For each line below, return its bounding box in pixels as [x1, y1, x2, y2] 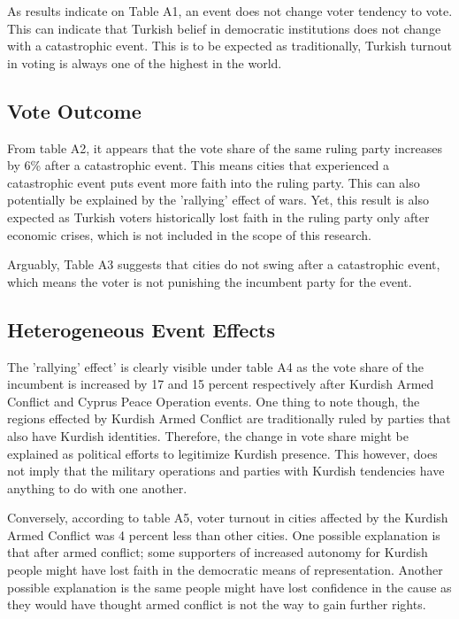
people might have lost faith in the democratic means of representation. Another [7, 561, 443, 579]
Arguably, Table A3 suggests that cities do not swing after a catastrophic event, [7, 255, 440, 274]
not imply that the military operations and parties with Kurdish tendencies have [7, 461, 445, 480]
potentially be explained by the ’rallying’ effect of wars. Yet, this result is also [7, 190, 429, 209]
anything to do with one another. [7, 478, 187, 497]
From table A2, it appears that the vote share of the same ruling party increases [7, 138, 442, 157]
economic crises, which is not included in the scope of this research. [7, 225, 371, 244]
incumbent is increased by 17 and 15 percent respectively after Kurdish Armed [7, 375, 434, 393]
